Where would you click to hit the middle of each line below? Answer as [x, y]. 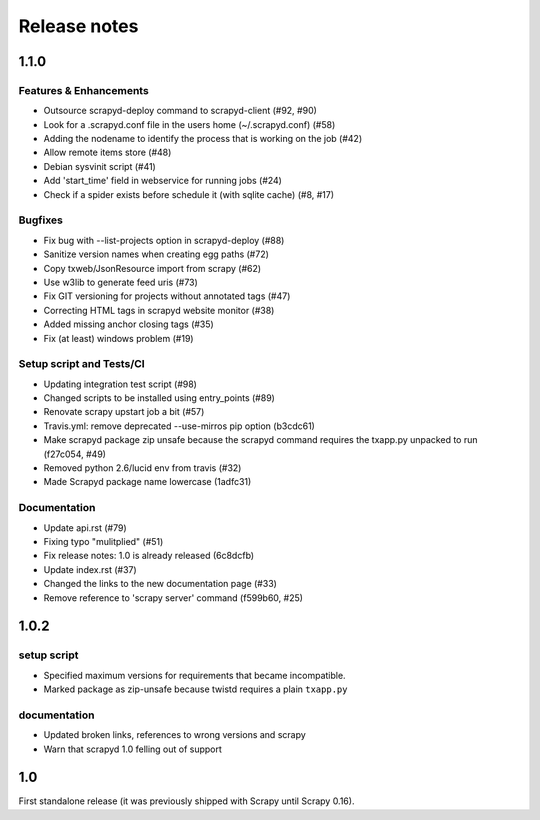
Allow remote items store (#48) [107, 152]
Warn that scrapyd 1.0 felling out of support [132, 749]
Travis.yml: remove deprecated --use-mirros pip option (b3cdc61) [179, 426]
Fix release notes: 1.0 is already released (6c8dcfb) [149, 556]
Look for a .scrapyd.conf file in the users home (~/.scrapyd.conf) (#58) [189, 124]
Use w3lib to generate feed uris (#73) [121, 282]
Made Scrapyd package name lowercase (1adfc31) [147, 482]
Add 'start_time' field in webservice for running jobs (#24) [162, 181]
